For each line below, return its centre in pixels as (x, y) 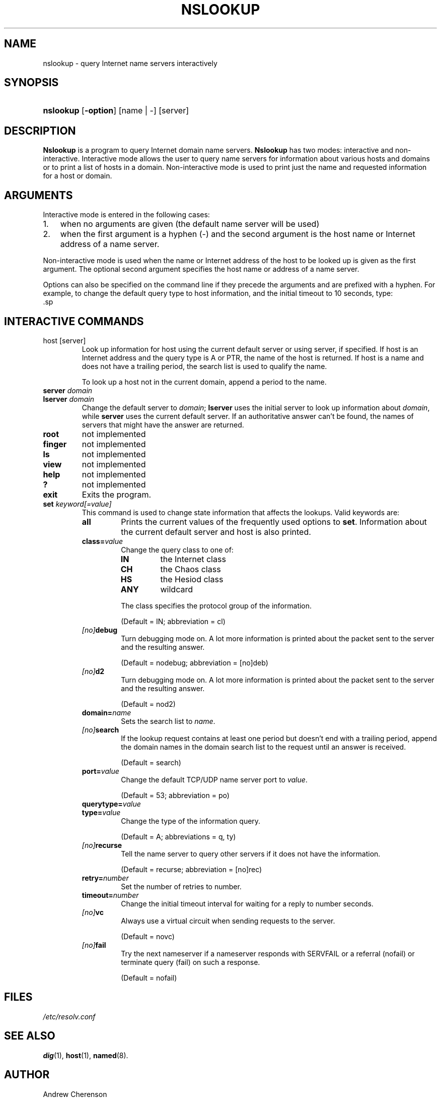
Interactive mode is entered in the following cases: (126, 215)
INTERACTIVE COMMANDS (74, 321)
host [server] (64, 340)
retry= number (105, 878)
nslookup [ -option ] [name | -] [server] (116, 111)
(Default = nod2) (148, 704)
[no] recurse (102, 845)
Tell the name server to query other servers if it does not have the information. (251, 853)
